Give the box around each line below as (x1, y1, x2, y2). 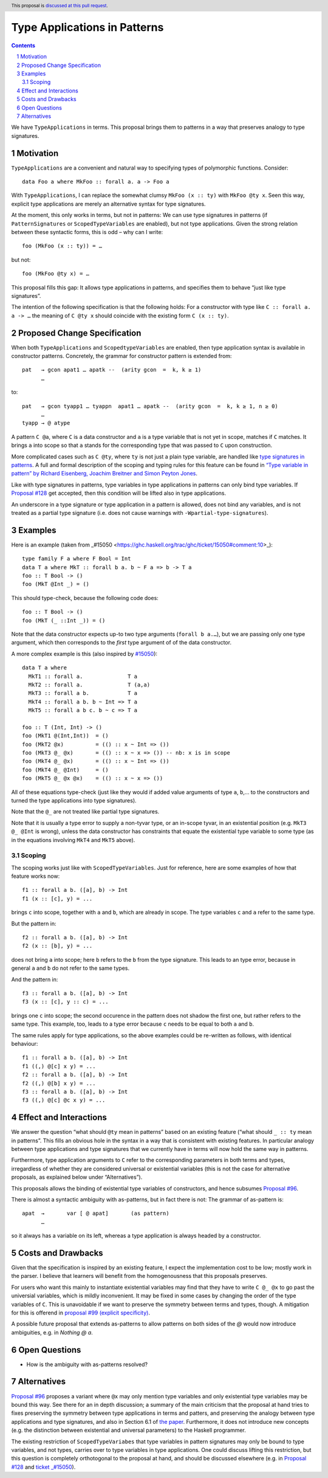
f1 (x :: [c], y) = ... (22, 895, 93, 902)
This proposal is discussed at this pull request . (11, 2, 109, 9)
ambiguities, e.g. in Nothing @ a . (11, 1328, 94, 1336)
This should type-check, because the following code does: (11, 594, 159, 601)
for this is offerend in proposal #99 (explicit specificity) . (11, 1309, 150, 1316)
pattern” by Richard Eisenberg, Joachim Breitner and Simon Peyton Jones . (11, 470, 197, 477)
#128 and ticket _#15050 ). (11, 1463, 76, 1471)
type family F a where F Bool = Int (22, 555, 131, 562)
